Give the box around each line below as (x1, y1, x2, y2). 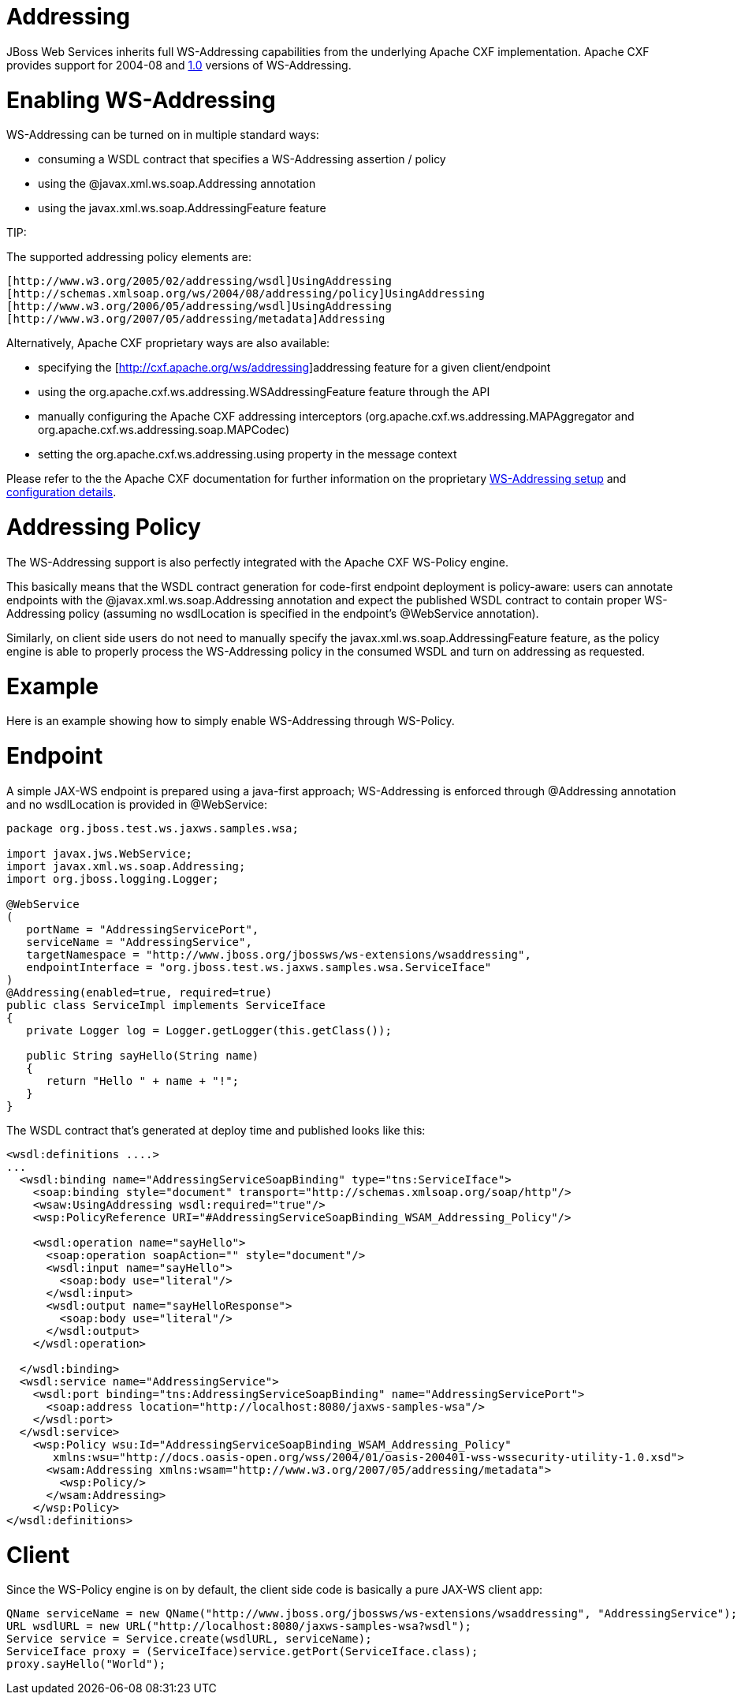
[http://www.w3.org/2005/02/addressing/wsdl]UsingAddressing (6, 275, 392, 288)
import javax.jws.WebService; (6, 847, 193, 860)
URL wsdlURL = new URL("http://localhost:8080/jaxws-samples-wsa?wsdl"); (6, 1620, 472, 1633)
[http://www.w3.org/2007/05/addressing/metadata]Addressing (6, 312, 385, 326)
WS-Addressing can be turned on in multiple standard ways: (6, 128, 319, 142)
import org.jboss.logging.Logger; (6, 872, 219, 885)
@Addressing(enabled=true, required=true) (6, 985, 273, 999)
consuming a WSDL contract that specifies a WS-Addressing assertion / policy (38, 152, 446, 166)
